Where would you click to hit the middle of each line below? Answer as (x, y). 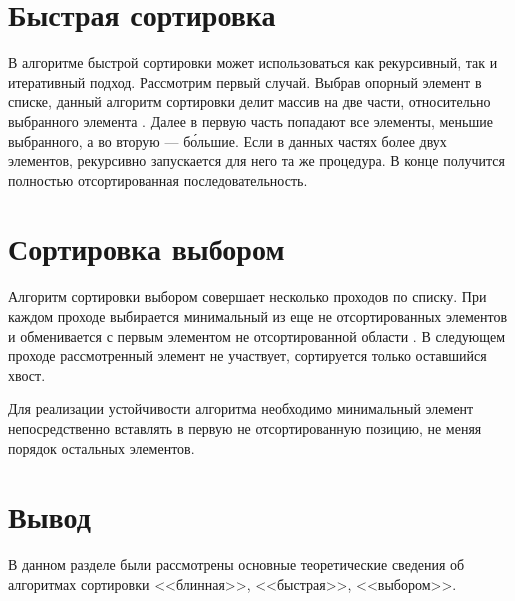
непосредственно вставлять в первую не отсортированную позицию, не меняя (245, 427)
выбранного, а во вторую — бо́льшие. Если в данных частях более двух (227, 140)
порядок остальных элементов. (101, 447)
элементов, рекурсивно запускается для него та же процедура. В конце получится (256, 160)
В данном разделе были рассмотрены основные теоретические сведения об (236, 564)
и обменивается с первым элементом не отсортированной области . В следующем (257, 335)
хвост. (27, 374)
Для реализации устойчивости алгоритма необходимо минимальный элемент (241, 408)
